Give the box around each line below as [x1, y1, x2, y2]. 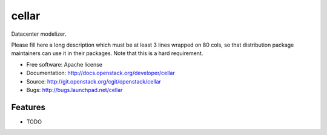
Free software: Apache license [26, 61, 103, 68]
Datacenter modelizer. [11, 30, 67, 38]
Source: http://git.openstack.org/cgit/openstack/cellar [26, 77, 162, 85]
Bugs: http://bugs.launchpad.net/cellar [26, 86, 123, 93]
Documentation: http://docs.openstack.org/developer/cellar [26, 70, 175, 77]
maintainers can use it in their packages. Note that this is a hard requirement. [11, 50, 203, 57]
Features [11, 102, 45, 112]
